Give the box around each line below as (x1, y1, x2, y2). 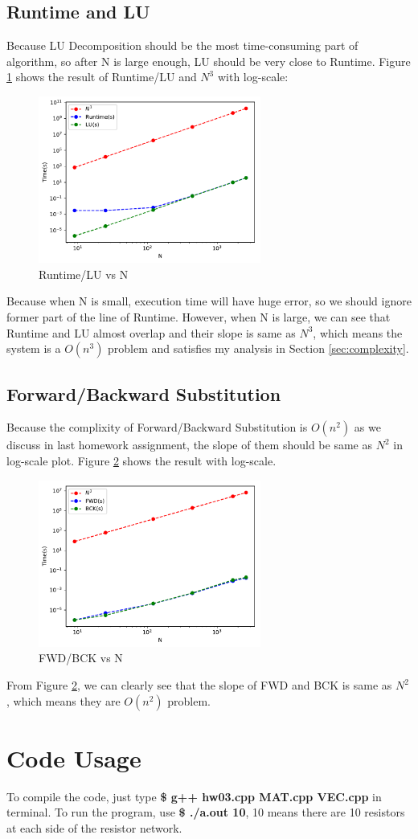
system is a (6, 340, 61, 357)
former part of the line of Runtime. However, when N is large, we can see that (6, 309, 391, 325)
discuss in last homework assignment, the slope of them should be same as (6, 436, 372, 453)
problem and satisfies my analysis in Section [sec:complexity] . (108, 340, 409, 357)
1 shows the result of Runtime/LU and (6, 68, 197, 85)
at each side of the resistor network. (6, 819, 182, 836)
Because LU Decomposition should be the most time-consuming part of (6, 37, 359, 54)
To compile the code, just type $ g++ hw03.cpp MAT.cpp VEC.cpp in (6, 788, 382, 804)
